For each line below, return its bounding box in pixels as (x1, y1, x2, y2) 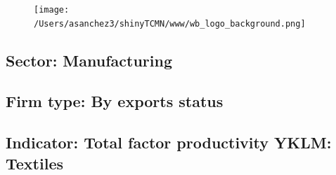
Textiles (6, 152, 63, 174)
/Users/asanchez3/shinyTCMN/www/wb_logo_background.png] (34, 18, 306, 29)
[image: (34, 5, 70, 15)
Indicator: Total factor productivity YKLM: (6, 132, 332, 153)
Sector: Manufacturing (6, 49, 173, 71)
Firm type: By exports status (6, 90, 224, 112)
